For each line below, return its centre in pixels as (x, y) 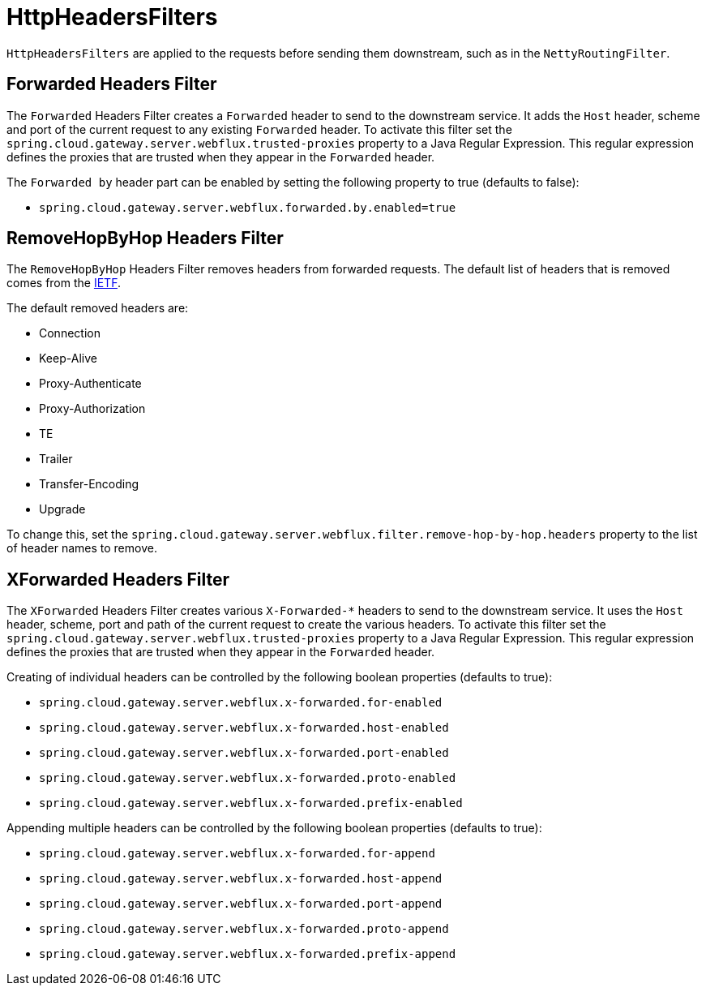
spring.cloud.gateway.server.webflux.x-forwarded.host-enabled (244, 728)
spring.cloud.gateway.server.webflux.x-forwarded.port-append (241, 904)
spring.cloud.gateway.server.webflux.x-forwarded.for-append (237, 854)
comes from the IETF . (64, 283)
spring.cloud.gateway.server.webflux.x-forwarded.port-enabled (244, 753)
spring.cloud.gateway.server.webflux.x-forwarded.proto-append (244, 929)
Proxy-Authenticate (90, 384)
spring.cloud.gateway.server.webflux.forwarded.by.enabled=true (248, 207)
